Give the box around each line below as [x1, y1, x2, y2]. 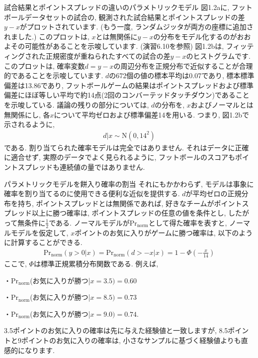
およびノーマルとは [190, 99, 254, 110]
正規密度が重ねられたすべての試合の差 [45, 50, 171, 61]
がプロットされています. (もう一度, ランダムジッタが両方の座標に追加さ [20, 21, 254, 32]
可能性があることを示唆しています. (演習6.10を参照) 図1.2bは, [24, 41, 224, 51]
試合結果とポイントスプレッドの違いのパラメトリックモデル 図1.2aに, [4, 2, 230, 12]
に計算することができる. [4, 237, 83, 247]
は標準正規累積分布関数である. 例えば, [33, 258, 159, 268]
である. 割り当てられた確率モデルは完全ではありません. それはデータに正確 [4, 142, 249, 152]
